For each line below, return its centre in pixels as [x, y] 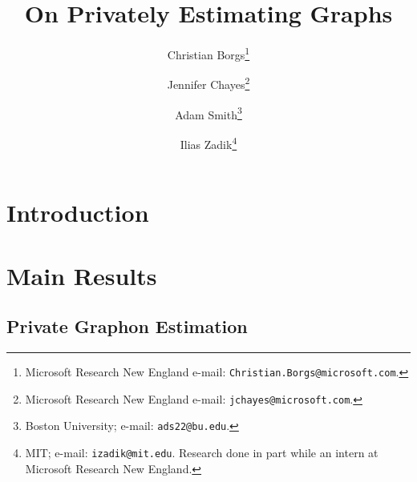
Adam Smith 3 [208, 113]
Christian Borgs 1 [208, 53]
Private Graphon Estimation [127, 326]
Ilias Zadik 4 [208, 143]
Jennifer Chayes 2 [208, 83]
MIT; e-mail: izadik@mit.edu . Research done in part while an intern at [202, 452]
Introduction [78, 213]
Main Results [82, 275]
